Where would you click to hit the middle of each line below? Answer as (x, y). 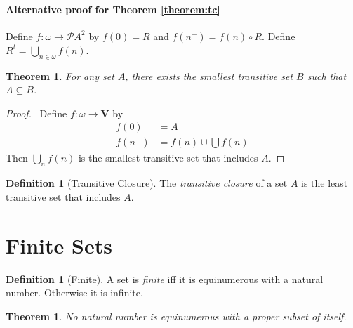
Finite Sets (59, 245)
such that (327, 76)
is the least (325, 183)
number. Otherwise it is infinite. (74, 293)
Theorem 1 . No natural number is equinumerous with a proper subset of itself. (176, 316)
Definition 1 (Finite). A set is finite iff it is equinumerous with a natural (165, 278)
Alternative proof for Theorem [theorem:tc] (113, 9)
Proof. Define (36, 113)
